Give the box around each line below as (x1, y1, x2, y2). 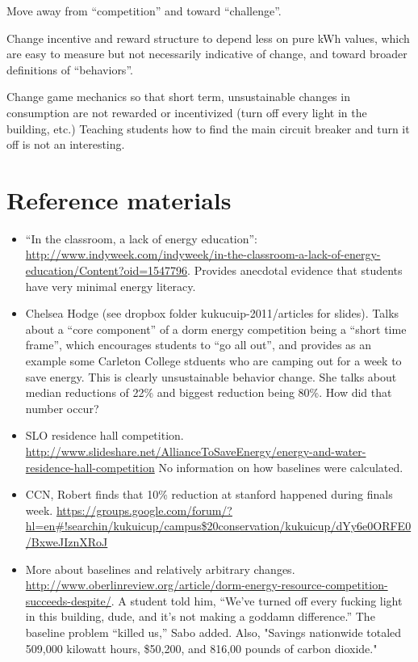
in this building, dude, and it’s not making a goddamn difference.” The (25, 608, 375, 625)
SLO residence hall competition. (25, 427, 184, 444)
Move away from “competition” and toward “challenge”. (6, 2, 282, 19)
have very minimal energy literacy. (25, 277, 196, 294)
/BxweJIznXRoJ (25, 533, 108, 550)
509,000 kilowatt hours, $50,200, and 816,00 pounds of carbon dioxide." (25, 639, 378, 656)
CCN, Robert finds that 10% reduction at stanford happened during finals (25, 486, 393, 503)
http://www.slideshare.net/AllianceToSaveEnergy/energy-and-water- (25, 443, 366, 459)
